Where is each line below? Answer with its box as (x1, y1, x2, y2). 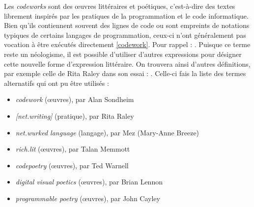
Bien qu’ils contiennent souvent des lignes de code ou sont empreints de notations (4, 20, 250, 30)
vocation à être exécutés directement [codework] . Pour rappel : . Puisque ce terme (4, 39, 251, 50)
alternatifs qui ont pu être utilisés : (4, 78, 109, 88)
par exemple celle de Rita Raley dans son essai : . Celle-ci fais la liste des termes (4, 68, 246, 78)
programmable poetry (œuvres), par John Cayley (15, 193, 160, 203)
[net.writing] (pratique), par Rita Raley (15, 110, 134, 121)
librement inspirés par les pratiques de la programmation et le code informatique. (4, 10, 249, 21)
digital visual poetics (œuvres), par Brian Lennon (15, 177, 163, 187)
